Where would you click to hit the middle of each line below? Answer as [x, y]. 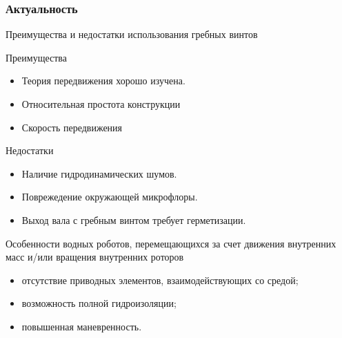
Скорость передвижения [72, 127]
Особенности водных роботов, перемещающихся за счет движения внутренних [171, 243]
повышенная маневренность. [82, 326]
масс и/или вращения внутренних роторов [95, 257]
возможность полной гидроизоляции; [99, 303]
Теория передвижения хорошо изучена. [103, 81]
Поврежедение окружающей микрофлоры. [110, 197]
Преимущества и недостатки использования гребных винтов [132, 34]
